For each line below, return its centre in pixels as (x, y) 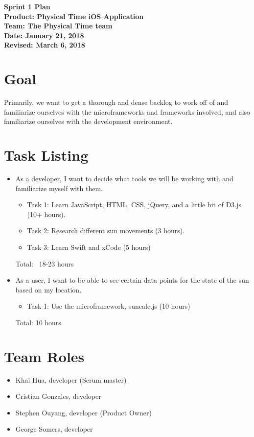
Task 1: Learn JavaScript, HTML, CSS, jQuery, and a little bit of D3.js (134, 205)
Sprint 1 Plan (27, 6)
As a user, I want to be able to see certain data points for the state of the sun (132, 280)
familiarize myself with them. (59, 188)
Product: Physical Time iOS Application (74, 16)
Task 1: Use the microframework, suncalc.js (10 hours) (109, 306)
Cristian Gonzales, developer (58, 396)
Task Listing (46, 155)
